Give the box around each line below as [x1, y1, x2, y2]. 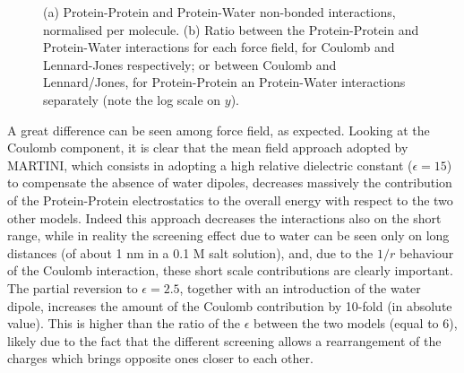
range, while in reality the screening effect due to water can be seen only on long [7, 226, 450, 245]
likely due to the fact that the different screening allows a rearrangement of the [7, 331, 442, 350]
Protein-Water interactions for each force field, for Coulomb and [43, 38, 395, 56]
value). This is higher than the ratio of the [7, 314, 241, 333]
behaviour [399, 243, 454, 262]
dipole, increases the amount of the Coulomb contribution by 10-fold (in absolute [7, 296, 452, 315]
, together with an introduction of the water [179, 278, 421, 297]
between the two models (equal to [253, 314, 439, 333]
